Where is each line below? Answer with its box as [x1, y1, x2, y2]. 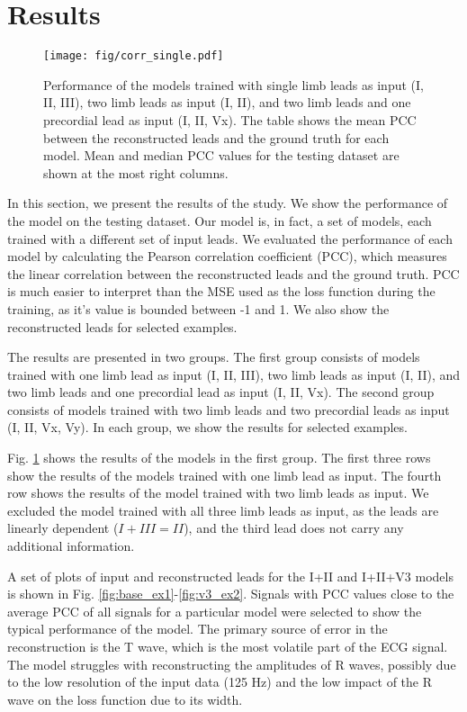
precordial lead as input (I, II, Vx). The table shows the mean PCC [43, 110, 417, 129]
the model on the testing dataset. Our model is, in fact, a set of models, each [7, 211, 432, 230]
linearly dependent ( [7, 518, 119, 537]
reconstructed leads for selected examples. [7, 317, 238, 336]
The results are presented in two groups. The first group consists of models [7, 347, 420, 366]
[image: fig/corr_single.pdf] [43, 50, 224, 63]
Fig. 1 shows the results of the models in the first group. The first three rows [7, 448, 431, 467]
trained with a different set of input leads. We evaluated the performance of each [7, 229, 453, 248]
